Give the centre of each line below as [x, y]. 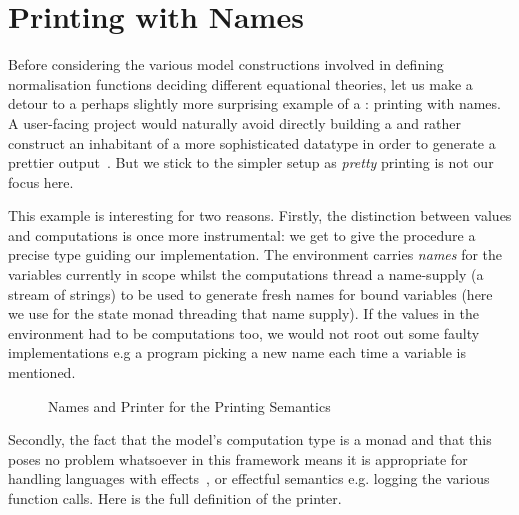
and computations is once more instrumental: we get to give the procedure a [242, 234]
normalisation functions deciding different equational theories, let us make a [240, 83]
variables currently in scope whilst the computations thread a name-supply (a [246, 274]
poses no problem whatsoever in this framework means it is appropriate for [238, 458]
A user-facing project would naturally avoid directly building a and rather [235, 122]
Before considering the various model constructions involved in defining [226, 64]
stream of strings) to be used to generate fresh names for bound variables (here [250, 293]
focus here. [41, 181]
